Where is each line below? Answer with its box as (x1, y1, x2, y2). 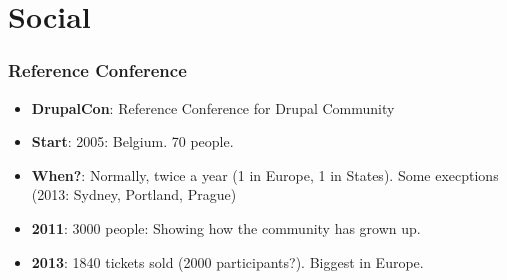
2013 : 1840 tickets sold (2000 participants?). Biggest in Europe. (31, 251, 424, 272)
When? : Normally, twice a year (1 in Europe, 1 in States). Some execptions (31, 164, 499, 185)
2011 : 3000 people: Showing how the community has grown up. (31, 217, 421, 238)
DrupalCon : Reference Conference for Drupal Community (31, 97, 395, 118)
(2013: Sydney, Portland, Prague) (31, 184, 237, 205)
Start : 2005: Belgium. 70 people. (31, 131, 234, 152)
